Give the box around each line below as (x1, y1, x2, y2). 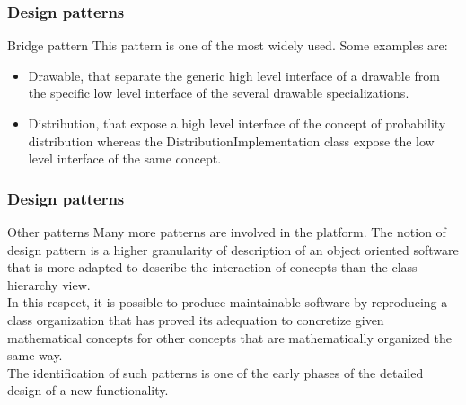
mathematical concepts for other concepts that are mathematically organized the (7, 328, 452, 347)
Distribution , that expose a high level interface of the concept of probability (28, 114, 446, 132)
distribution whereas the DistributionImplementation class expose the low (28, 131, 435, 150)
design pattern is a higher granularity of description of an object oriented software (7, 240, 459, 259)
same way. (7, 346, 63, 365)
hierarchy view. (7, 275, 91, 294)
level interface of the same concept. (28, 149, 222, 168)
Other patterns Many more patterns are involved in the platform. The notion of (7, 223, 446, 241)
